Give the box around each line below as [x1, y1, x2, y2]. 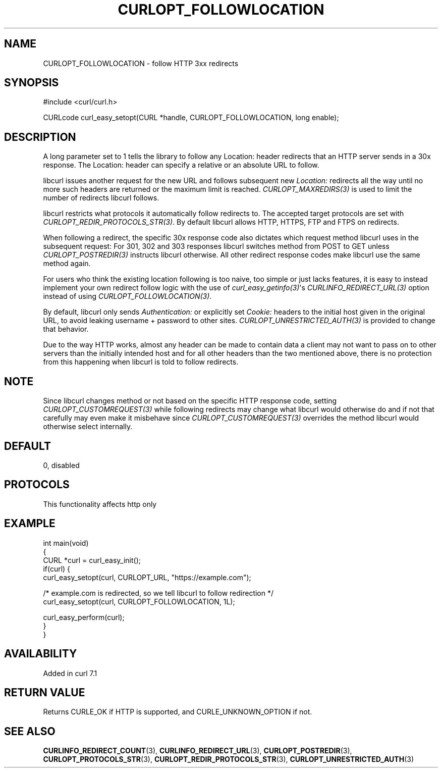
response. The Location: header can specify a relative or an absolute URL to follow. [43, 161, 319, 170]
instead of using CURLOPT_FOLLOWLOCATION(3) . [43, 292, 212, 301]
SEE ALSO [4, 725, 56, 738]
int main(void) [43, 538, 89, 547]
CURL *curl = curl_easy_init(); [43, 555, 141, 564]
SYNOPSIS [4, 76, 59, 89]
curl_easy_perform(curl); [43, 612, 125, 622]
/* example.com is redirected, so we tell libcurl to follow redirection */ [43, 588, 274, 597]
